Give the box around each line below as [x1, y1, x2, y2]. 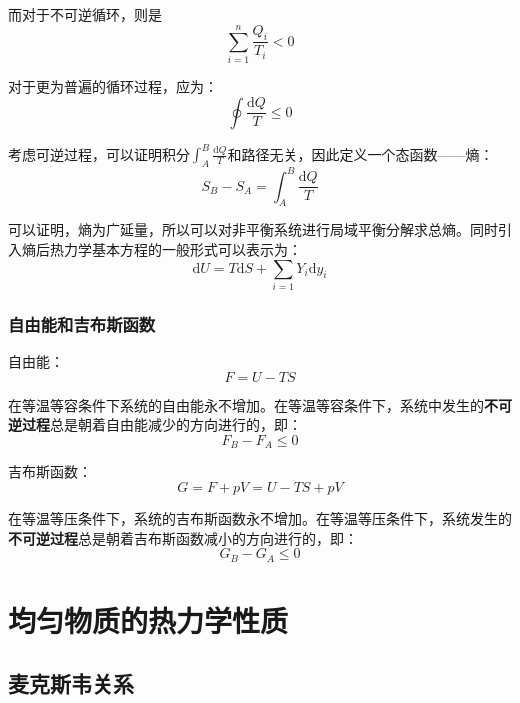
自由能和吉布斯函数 [8, 311, 156, 336]
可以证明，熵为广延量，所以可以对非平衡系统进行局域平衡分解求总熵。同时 [8, 219, 498, 240]
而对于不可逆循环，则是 [8, 4, 162, 24]
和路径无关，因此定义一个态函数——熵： [227, 143, 494, 164]
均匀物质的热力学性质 [8, 599, 289, 640]
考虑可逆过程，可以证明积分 [8, 143, 190, 164]
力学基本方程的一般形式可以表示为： [63, 238, 302, 259]
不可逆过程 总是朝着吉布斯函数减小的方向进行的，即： [8, 527, 358, 548]
